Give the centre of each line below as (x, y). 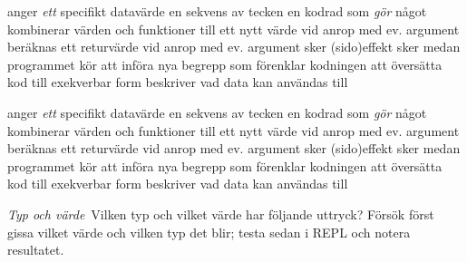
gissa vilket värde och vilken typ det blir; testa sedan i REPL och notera (209, 232)
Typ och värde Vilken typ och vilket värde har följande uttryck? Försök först (221, 213)
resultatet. (36, 250)
